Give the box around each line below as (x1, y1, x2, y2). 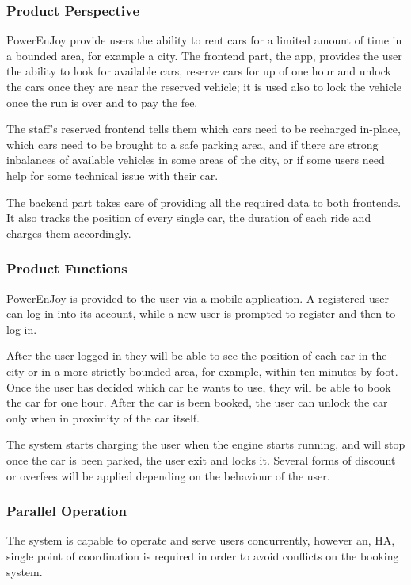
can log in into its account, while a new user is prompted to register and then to (6, 305, 396, 322)
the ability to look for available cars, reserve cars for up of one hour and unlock (6, 63, 391, 79)
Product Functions (6, 258, 127, 278)
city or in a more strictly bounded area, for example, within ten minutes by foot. (6, 362, 398, 379)
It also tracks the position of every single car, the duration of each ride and (6, 209, 371, 226)
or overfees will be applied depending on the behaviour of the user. (6, 467, 330, 484)
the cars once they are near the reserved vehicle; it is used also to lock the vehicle (6, 78, 402, 94)
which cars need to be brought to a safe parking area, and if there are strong (6, 136, 379, 152)
